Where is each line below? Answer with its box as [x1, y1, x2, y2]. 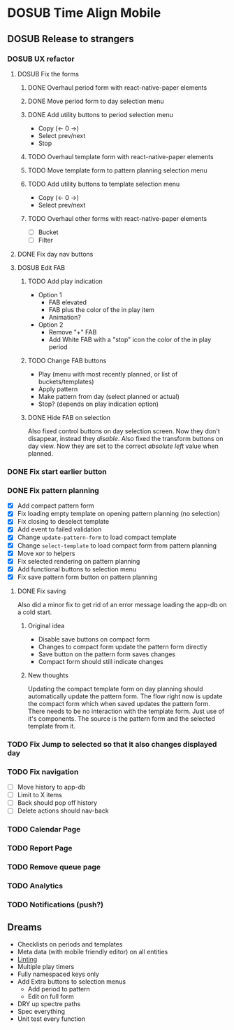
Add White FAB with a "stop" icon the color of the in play [48, 335, 212, 344]
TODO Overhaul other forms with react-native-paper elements [27, 214, 207, 222]
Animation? [48, 313, 82, 321]
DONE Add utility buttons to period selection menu [27, 110, 173, 118]
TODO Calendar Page [7, 825, 81, 834]
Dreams [7, 921, 43, 933]
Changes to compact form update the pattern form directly [38, 642, 207, 651]
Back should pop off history [17, 799, 98, 807]
